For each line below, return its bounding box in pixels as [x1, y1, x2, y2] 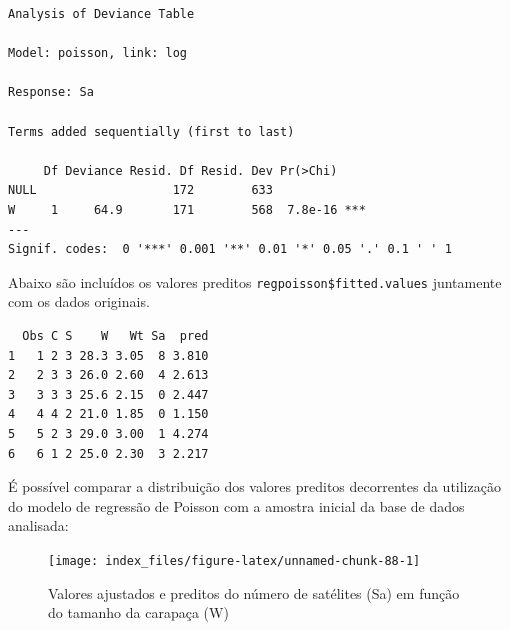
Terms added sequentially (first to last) [8, 124, 295, 139]
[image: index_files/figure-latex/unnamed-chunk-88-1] [48, 553, 421, 568]
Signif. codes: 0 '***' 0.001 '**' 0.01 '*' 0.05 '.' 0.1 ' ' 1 [8, 242, 452, 257]
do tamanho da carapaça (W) [48, 602, 229, 623]
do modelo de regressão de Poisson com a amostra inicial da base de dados [8, 495, 465, 516]
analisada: [8, 515, 69, 536]
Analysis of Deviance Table [8, 7, 195, 21]
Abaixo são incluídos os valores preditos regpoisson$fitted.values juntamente [8, 271, 502, 292]
